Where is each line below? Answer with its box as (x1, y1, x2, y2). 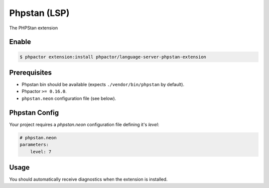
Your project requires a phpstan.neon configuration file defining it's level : (9, 121, 159, 127)
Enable (9, 38, 31, 46)
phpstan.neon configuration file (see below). (21, 95, 117, 101)
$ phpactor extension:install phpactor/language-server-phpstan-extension (19, 54, 207, 60)
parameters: (19, 142, 49, 148)
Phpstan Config (9, 108, 59, 117)
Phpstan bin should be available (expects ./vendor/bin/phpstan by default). (21, 82, 184, 88)
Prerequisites (9, 68, 52, 77)
